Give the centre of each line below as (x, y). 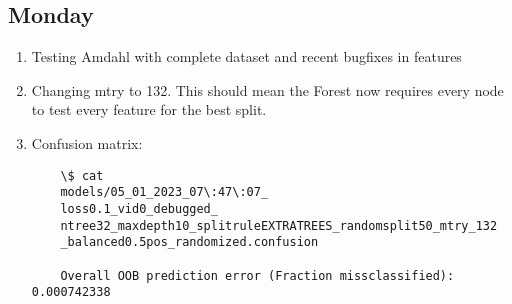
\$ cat (82, 175)
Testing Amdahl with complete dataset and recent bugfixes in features (246, 56)
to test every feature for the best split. (149, 109)
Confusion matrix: (87, 142)
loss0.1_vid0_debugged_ (139, 208)
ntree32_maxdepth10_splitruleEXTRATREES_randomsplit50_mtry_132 (279, 225)
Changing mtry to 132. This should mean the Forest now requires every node (267, 89)
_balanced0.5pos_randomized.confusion (189, 242)
